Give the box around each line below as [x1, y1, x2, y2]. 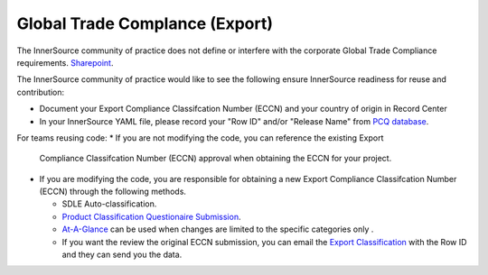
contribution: [16, 87, 65, 97]
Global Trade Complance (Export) [16, 14, 274, 33]
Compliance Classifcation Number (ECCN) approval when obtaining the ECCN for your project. [39, 153, 392, 164]
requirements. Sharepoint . [16, 57, 114, 68]
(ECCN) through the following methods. [39, 186, 187, 197]
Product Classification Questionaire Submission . [61, 211, 241, 222]
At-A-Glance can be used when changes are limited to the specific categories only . [61, 224, 374, 234]
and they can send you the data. [61, 249, 183, 261]
